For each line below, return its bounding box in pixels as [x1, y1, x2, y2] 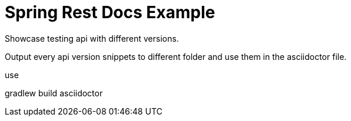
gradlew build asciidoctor [5, 88, 103, 98]
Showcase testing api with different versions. [5, 33, 179, 43]
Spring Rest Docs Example [5, 2, 216, 22]
